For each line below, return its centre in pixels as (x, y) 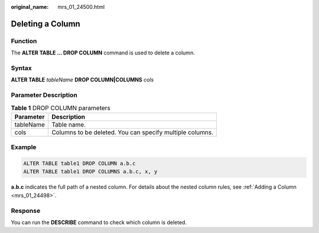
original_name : (30, 7)
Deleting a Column (46, 24)
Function (24, 41)
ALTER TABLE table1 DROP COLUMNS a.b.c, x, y (90, 172)
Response (26, 211)
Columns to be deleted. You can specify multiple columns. (132, 132)
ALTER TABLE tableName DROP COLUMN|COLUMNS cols (82, 80)
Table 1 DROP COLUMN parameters (61, 108)
